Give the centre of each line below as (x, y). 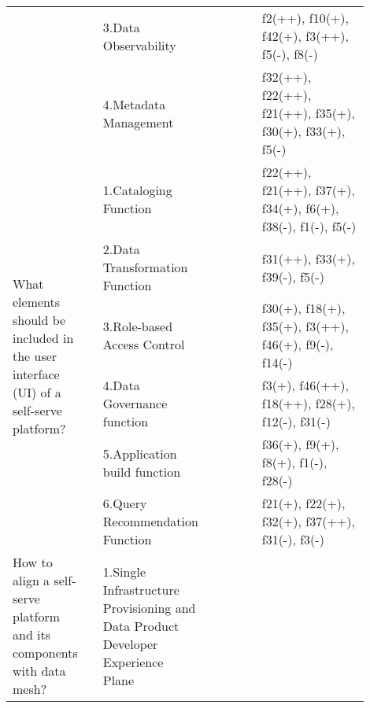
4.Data (121, 385)
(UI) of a (37, 392)
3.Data (121, 27)
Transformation (145, 267)
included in (43, 337)
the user (35, 356)
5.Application (140, 453)
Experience (133, 662)
